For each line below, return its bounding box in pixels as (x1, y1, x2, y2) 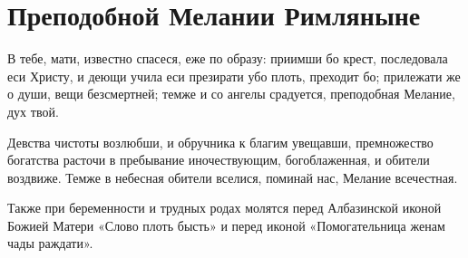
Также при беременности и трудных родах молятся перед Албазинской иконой (7, 198, 442, 217)
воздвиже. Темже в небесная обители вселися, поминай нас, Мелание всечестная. (7, 167, 458, 186)
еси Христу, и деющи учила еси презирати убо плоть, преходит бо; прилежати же (7, 66, 461, 85)
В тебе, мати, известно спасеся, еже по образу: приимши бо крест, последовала (7, 49, 448, 68)
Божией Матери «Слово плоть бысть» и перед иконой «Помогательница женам (7, 215, 445, 234)
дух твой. (7, 101, 59, 120)
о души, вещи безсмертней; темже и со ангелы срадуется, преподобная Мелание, (7, 84, 455, 103)
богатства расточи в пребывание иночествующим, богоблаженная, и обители (7, 150, 430, 169)
